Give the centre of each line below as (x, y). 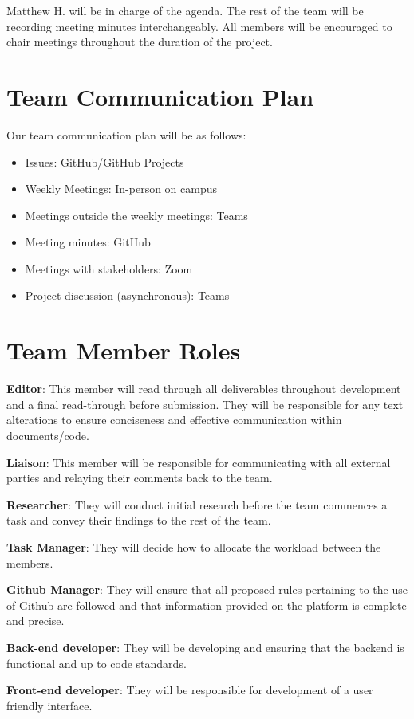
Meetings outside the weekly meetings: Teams (136, 215)
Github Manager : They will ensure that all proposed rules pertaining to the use (207, 589)
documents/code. (48, 435)
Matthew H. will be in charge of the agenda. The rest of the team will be (185, 10)
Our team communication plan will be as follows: (126, 134)
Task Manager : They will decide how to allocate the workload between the (194, 546)
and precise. (35, 621)
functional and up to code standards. (97, 663)
